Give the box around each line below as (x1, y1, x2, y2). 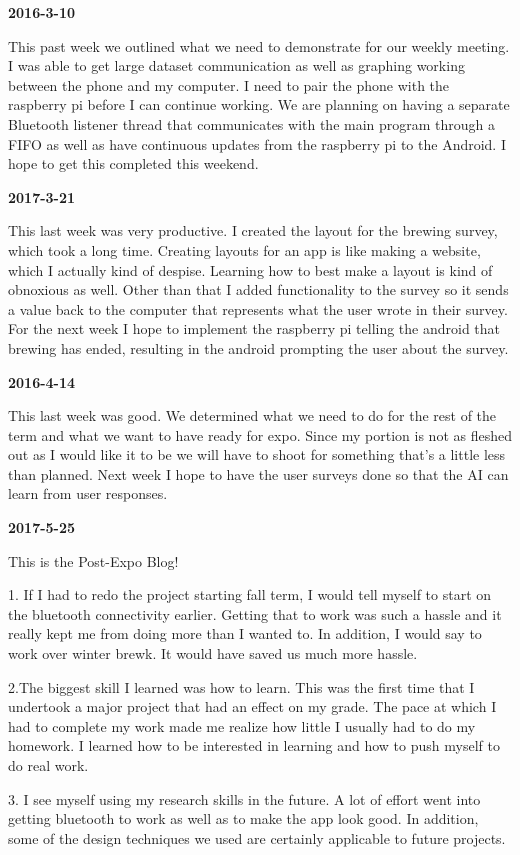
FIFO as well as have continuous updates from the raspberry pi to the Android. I (8, 133, 506, 154)
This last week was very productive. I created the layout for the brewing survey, (8, 220, 498, 241)
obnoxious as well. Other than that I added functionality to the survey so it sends (8, 279, 509, 300)
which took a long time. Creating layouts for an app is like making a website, (8, 239, 481, 260)
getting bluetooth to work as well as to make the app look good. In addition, (8, 808, 479, 829)
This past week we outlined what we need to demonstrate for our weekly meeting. (8, 35, 510, 56)
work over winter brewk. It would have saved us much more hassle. (8, 643, 418, 664)
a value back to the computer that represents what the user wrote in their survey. (8, 298, 508, 319)
